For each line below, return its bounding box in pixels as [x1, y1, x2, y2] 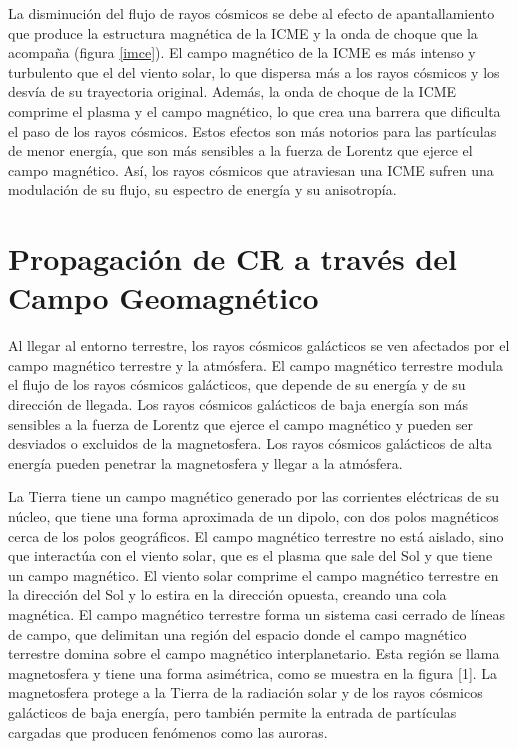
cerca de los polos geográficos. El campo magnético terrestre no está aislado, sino [8, 525, 504, 546]
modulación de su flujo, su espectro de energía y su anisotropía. [8, 179, 397, 200]
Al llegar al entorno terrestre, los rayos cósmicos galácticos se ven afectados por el [8, 335, 510, 356]
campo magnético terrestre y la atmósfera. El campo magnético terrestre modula [8, 354, 503, 375]
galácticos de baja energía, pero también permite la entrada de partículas [8, 701, 457, 722]
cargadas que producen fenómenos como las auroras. [8, 721, 328, 742]
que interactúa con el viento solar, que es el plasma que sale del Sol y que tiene [8, 545, 493, 566]
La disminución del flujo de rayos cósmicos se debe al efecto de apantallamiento [8, 3, 495, 23]
